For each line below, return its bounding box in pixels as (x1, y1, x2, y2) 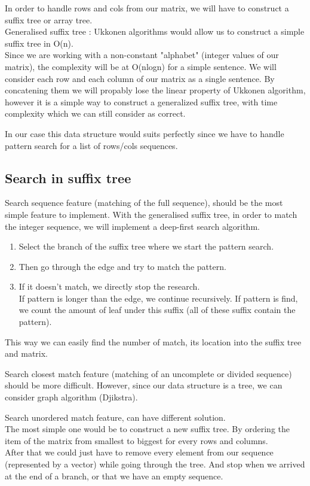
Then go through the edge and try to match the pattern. (19, 260, 226, 272)
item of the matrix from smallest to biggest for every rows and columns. (5, 434, 268, 446)
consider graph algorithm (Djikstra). (5, 391, 138, 403)
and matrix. (5, 347, 48, 360)
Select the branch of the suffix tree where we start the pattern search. (19, 240, 274, 253)
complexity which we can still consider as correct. (5, 107, 186, 120)
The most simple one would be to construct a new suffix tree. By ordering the (5, 423, 290, 435)
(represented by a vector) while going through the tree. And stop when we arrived (5, 458, 305, 470)
